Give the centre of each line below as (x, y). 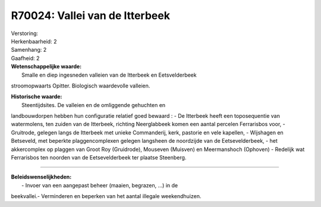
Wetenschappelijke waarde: (46, 67)
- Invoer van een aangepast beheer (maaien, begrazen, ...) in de (100, 185)
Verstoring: (25, 33)
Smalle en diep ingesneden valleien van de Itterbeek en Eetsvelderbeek (109, 75)
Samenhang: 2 (29, 50)
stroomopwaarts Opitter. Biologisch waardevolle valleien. (81, 86)
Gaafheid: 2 (25, 58)
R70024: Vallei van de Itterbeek (91, 15)
